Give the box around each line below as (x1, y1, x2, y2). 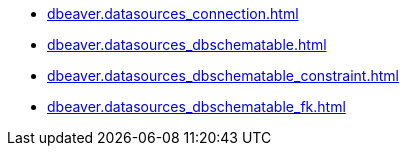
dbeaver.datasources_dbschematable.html (47, 36, 327, 53)
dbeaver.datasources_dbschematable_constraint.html (47, 67, 399, 84)
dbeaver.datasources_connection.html (47, 5, 299, 22)
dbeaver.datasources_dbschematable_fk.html (47, 98, 346, 115)
